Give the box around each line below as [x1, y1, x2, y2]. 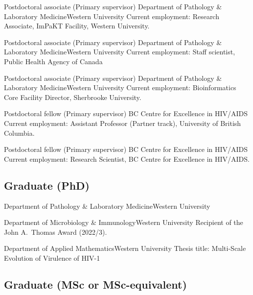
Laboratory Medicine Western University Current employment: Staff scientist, [4, 47, 235, 57]
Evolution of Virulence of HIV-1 [4, 252, 100, 263]
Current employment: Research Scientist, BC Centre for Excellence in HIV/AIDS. [4, 153, 250, 164]
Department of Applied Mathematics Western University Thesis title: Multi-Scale [4, 243, 246, 253]
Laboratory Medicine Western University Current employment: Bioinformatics [4, 82, 236, 93]
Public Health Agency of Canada [4, 56, 103, 66]
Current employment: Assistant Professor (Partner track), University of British [4, 118, 241, 128]
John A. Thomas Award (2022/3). [4, 226, 107, 237]
